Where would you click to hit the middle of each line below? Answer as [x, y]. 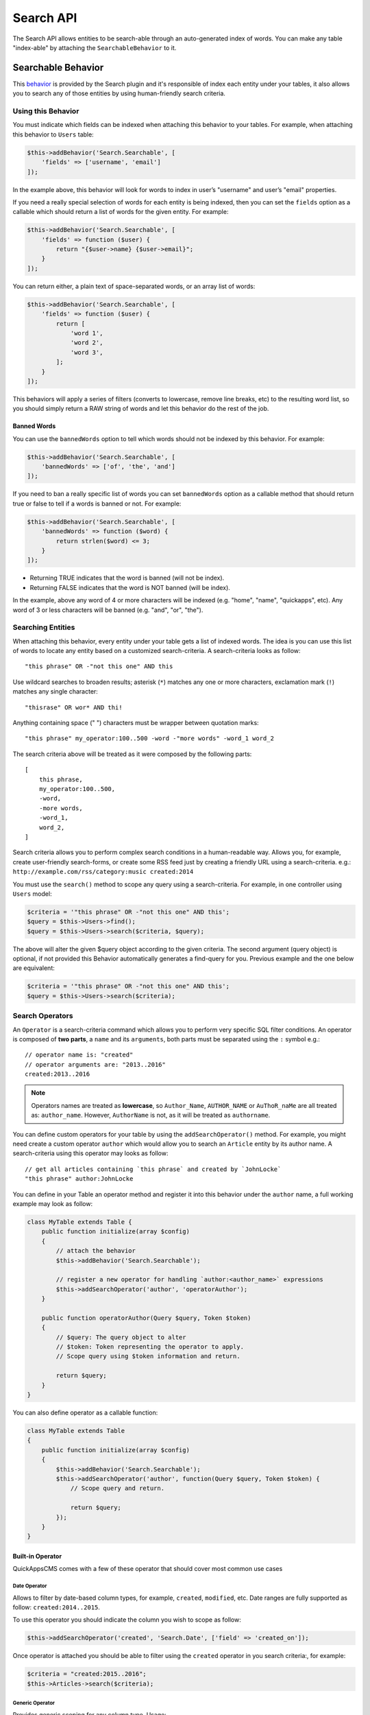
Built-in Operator [37, 1556]
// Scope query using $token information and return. [148, 1356]
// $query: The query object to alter [121, 1337]
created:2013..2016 [58, 1074]
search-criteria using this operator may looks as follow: [90, 1153]
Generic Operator [34, 1703]
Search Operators [43, 1016]
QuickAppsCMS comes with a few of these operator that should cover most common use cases [148, 1569]
